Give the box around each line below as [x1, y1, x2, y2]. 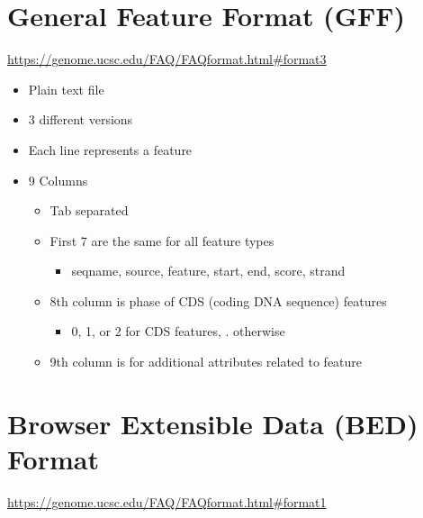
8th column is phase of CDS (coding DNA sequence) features [49, 291, 387, 310]
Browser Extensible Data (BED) [7, 404, 418, 441]
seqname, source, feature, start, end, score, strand [71, 261, 346, 280]
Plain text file [28, 79, 104, 98]
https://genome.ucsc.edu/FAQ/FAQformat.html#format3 [7, 50, 327, 68]
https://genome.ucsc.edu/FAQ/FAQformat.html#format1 [7, 492, 327, 511]
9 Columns [28, 170, 88, 189]
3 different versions [28, 110, 133, 129]
